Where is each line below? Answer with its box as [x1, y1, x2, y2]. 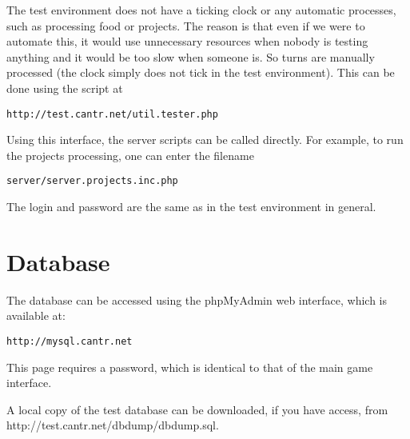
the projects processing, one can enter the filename [6, 146, 254, 163]
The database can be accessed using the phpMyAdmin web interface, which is [6, 291, 387, 308]
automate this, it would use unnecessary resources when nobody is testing [6, 33, 368, 50]
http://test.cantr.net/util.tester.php [6, 108, 218, 120]
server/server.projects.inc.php [6, 175, 178, 187]
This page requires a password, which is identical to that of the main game [6, 358, 373, 375]
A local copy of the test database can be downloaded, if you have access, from [6, 401, 388, 417]
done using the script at [6, 79, 123, 96]
